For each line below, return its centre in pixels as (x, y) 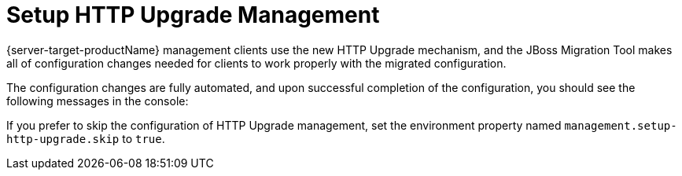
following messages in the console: (98, 101)
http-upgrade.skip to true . (86, 138)
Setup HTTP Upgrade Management (193, 15)
